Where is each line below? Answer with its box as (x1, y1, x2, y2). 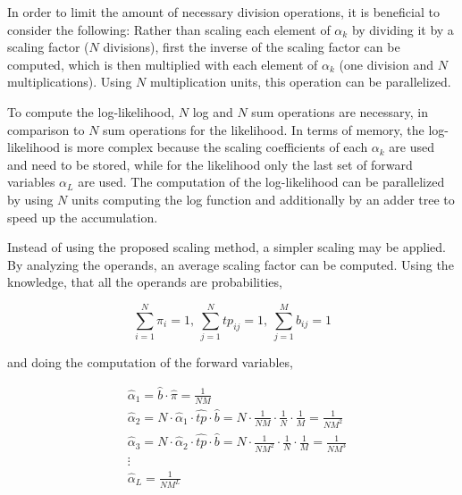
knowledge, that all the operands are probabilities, (7, 273, 282, 291)
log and (192, 102, 233, 121)
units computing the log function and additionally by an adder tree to (71, 189, 455, 208)
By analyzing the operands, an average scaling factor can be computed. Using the (7, 255, 454, 273)
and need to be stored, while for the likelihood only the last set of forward (7, 155, 413, 173)
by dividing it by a (351, 20, 454, 38)
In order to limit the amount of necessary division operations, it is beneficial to (7, 3, 440, 21)
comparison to (7, 120, 85, 138)
